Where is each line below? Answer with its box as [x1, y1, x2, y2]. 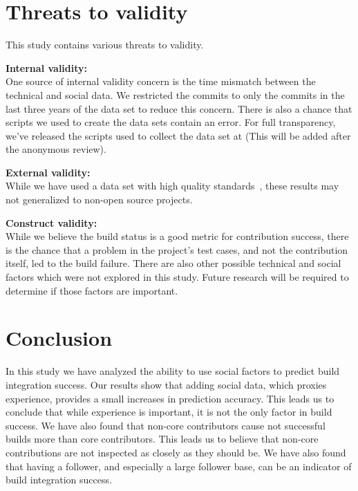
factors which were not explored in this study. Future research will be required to [6, 270, 349, 284]
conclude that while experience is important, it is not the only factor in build [6, 405, 332, 419]
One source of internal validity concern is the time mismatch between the [6, 74, 316, 89]
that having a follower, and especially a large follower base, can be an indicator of [6, 458, 352, 473]
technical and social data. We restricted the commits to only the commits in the [6, 87, 345, 102]
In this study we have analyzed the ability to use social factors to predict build [6, 364, 340, 378]
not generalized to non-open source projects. [6, 192, 193, 207]
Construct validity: [6, 215, 97, 230]
